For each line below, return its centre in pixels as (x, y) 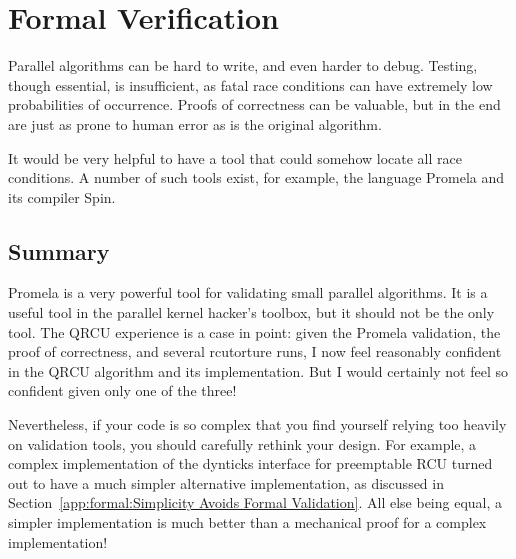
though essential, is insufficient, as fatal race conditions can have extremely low (250, 84)
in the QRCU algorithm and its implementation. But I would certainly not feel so (258, 370)
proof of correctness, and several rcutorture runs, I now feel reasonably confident (255, 351)
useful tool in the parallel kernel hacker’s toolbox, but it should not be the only (251, 312)
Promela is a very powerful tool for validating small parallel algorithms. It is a (248, 292)
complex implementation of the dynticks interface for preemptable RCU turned (250, 463)
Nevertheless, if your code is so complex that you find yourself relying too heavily (257, 424)
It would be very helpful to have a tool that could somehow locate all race (235, 157)
